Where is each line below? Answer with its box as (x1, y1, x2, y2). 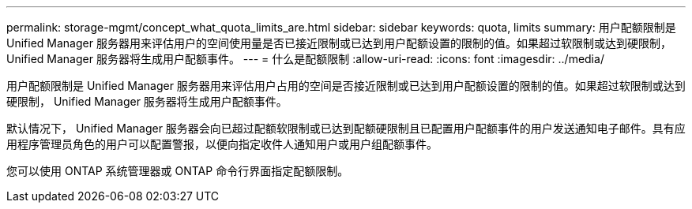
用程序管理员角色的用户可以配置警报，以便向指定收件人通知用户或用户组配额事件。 (6, 137, 438, 151)
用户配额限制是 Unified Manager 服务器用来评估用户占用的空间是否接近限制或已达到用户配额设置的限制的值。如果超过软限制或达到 (6, 79, 686, 92)
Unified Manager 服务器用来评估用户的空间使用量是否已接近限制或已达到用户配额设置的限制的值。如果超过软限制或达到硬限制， (6, 36, 671, 50)
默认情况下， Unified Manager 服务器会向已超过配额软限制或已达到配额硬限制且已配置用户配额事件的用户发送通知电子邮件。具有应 (6, 121, 686, 135)
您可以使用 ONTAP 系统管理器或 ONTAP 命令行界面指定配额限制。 (6, 164, 349, 177)
